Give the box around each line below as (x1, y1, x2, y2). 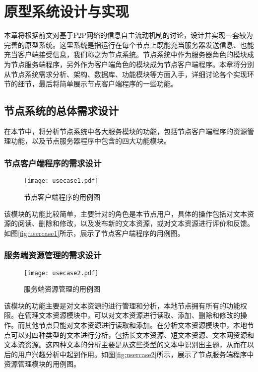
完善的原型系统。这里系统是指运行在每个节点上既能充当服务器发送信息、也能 (4, 39, 254, 50)
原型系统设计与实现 (4, 1, 129, 21)
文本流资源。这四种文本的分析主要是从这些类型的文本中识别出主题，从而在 (4, 339, 247, 350)
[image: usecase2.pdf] (24, 269, 99, 277)
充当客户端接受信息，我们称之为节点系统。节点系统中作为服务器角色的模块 (4, 49, 247, 60)
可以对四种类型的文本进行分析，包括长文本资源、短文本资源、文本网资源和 (10, 329, 254, 340)
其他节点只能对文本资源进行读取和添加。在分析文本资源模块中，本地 (24, 319, 247, 330)
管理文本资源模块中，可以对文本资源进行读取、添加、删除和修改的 (24, 310, 240, 320)
